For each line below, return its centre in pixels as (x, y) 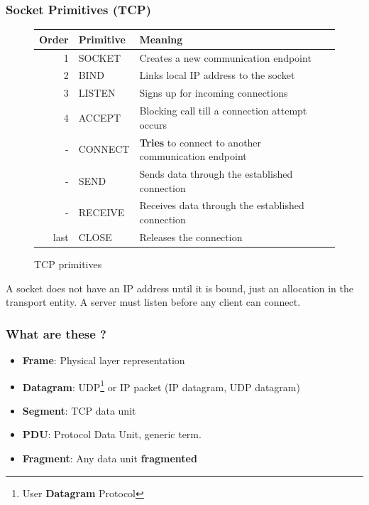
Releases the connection (191, 236)
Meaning (161, 39)
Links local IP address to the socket (217, 75)
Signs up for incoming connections (214, 93)
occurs (153, 124)
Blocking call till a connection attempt (223, 111)
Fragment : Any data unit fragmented (110, 458)
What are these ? (56, 333)
